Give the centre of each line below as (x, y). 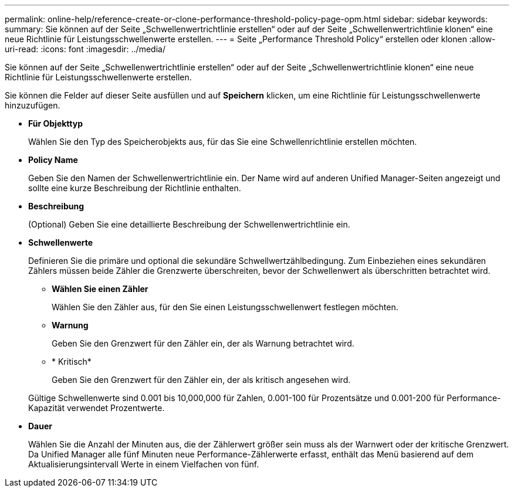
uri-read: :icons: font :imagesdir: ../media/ (85, 49)
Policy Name (53, 160)
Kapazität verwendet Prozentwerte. (97, 408)
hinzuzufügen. (33, 105)
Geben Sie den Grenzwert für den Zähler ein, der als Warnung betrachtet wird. (203, 343)
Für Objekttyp (56, 123)
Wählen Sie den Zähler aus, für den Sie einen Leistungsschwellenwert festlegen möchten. (225, 307)
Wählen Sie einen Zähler (100, 289)
